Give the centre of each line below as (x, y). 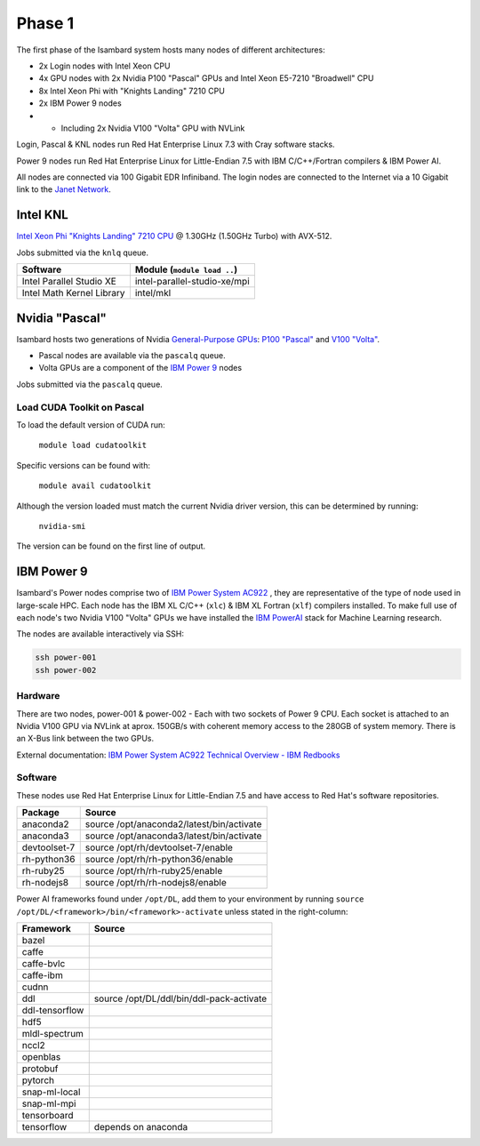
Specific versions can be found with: (84, 465)
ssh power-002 (66, 670)
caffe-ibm (43, 975)
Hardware (38, 696)
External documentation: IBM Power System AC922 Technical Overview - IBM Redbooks (178, 755)
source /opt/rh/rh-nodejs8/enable (156, 883)
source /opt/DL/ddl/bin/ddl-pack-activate (180, 998)
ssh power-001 (66, 657)
